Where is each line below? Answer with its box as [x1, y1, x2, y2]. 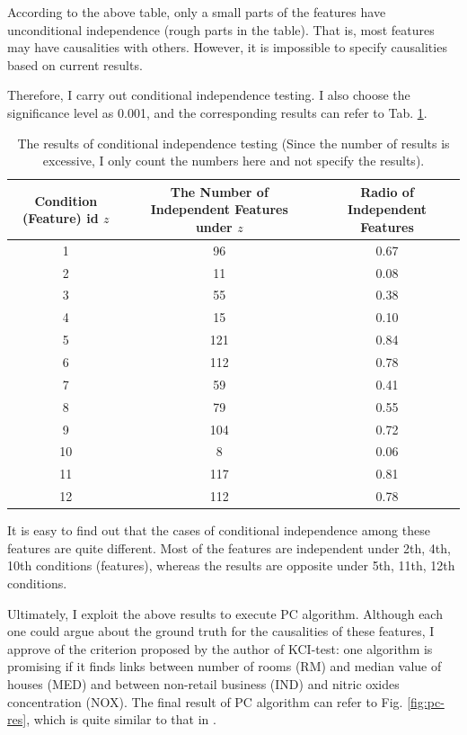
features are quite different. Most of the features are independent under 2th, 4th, [7, 538, 451, 557]
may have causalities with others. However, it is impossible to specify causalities [7, 38, 447, 57]
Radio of [360, 182, 414, 201]
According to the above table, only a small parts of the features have [7, 3, 386, 21]
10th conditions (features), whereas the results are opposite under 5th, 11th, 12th [7, 556, 455, 575]
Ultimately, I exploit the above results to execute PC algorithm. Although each [7, 604, 443, 623]
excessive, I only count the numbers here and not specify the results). [42, 151, 425, 170]
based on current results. [7, 55, 143, 74]
